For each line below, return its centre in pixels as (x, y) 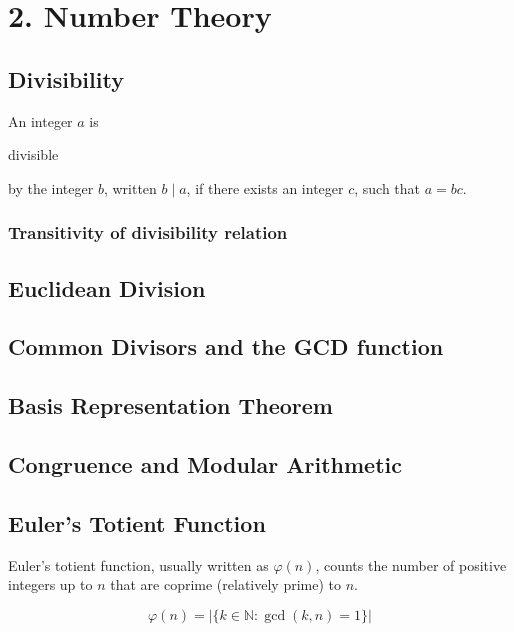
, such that (387, 187)
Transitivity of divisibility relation (148, 232)
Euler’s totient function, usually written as (138, 564)
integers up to (50, 584)
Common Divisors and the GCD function (226, 346)
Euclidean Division (107, 287)
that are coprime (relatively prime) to (226, 584)
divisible (33, 154)
